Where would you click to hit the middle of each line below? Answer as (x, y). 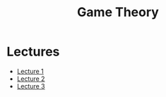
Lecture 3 (31, 86)
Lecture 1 (30, 71)
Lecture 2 (31, 79)
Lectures (33, 52)
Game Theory (118, 12)
